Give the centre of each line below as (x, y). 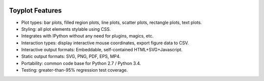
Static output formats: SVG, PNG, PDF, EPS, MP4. (71, 57)
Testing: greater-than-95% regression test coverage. (75, 70)
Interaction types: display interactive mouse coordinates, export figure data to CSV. (105, 43)
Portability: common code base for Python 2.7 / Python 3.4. (81, 63)
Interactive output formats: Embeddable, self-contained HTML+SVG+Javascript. (102, 50)
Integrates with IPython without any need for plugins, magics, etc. (88, 36)
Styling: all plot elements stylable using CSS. (66, 29)
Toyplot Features (35, 10)
